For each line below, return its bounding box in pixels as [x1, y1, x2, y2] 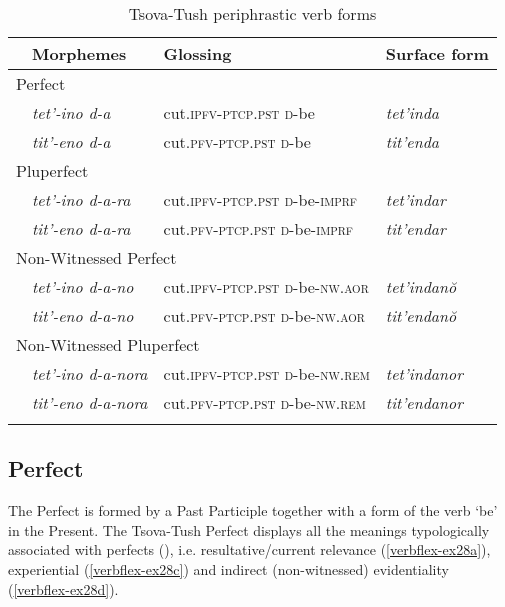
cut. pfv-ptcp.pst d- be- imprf [163, 217, 354, 240]
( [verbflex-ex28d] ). [8, 578, 119, 599]
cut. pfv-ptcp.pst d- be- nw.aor [163, 304, 365, 327]
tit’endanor [385, 391, 463, 414]
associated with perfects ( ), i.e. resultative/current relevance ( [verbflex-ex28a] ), [8, 539, 491, 560]
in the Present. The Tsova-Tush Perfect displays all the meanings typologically [8, 519, 490, 540]
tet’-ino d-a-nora [32, 362, 148, 385]
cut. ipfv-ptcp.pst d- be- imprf [163, 188, 357, 211]
